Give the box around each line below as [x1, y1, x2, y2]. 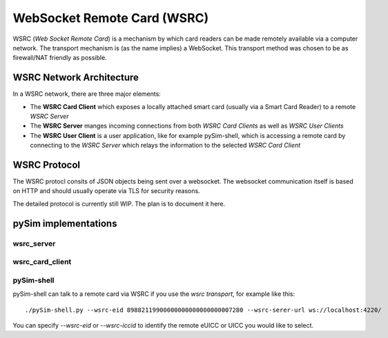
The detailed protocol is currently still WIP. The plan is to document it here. [12, 199, 226, 208]
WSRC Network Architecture [12, 72, 139, 83]
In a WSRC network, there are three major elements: [12, 90, 162, 98]
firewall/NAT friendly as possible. [12, 54, 107, 62]
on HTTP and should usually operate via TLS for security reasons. [12, 187, 200, 195]
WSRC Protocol [12, 159, 81, 170]
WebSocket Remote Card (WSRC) [12, 10, 209, 26]
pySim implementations [12, 217, 117, 229]
